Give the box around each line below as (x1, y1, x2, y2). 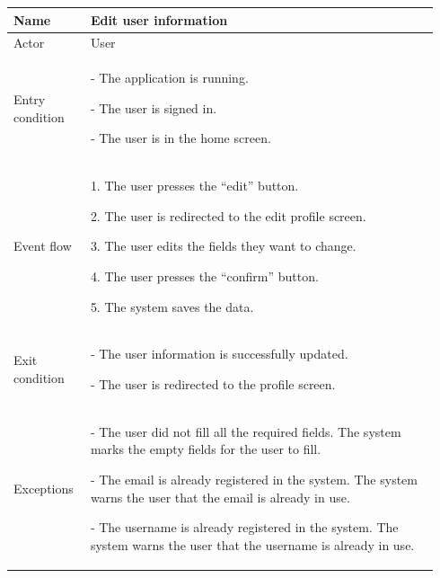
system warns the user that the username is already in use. (90, 535, 415, 554)
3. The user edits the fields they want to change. (90, 236, 356, 255)
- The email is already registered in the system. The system (90, 470, 418, 489)
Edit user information (90, 10, 228, 29)
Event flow (13, 236, 72, 255)
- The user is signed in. (90, 98, 217, 117)
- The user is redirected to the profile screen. (90, 375, 336, 394)
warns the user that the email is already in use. (90, 487, 350, 506)
